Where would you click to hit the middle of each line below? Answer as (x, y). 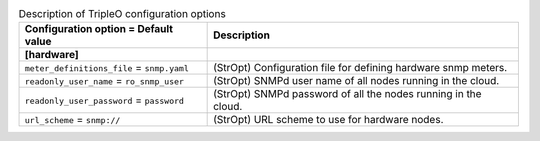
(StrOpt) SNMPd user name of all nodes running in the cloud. (356, 81)
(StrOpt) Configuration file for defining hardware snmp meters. (360, 68)
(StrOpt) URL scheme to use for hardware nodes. (328, 120)
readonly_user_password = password (104, 100)
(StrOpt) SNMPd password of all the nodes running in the (347, 94)
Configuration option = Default (99, 29)
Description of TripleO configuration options (122, 14)
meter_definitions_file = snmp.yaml (106, 68)
